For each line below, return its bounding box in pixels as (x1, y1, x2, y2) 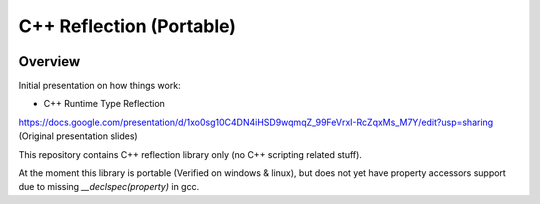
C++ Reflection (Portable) (18, 15, 237, 37)
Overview (18, 53, 81, 70)
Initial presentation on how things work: (18, 80, 181, 92)
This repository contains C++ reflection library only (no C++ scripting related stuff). (18, 148, 362, 160)
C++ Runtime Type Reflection (43, 98, 165, 110)
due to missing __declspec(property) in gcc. (18, 181, 200, 193)
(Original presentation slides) (18, 130, 139, 142)
